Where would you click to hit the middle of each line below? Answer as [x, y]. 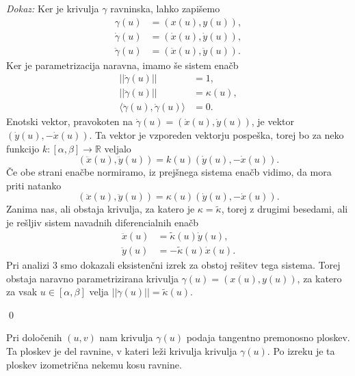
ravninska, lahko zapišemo [165, 8]
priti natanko [34, 185]
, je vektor [273, 121]
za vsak [22, 292]
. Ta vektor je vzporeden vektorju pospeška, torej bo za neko [216, 134]
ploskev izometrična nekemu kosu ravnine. [94, 364]
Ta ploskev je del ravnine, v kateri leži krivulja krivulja [122, 351]
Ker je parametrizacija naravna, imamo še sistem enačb [122, 65]
